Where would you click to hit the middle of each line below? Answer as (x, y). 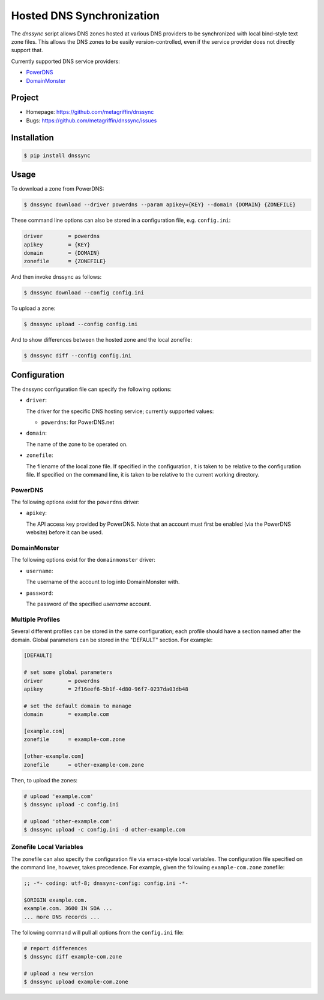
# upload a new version (59, 973)
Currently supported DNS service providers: (65, 61)
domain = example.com (67, 714)
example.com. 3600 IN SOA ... (68, 909)
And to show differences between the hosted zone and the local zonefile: (101, 340)
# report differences (55, 948)
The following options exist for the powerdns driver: (76, 502)
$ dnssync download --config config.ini (84, 293)
